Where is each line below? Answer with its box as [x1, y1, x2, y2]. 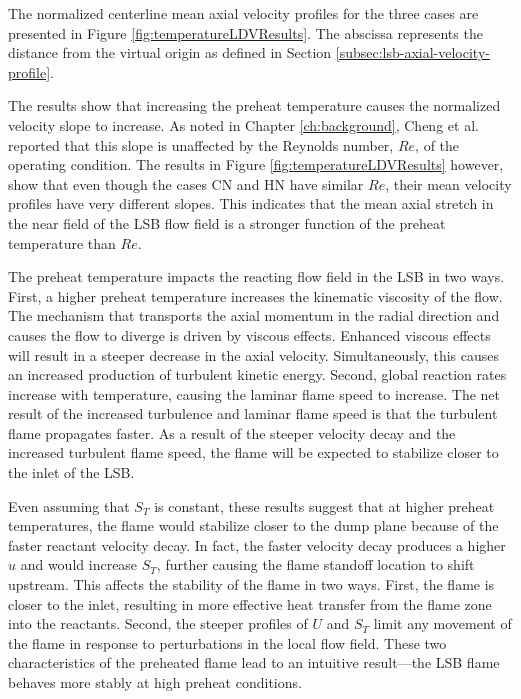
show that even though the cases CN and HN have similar [8, 173, 364, 194]
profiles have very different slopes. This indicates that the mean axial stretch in [8, 193, 494, 214]
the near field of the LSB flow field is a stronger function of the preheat [8, 212, 446, 233]
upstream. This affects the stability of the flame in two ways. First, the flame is [8, 574, 495, 595]
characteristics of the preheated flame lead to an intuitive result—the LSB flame [8, 652, 500, 673]
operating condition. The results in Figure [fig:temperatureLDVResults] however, [8, 154, 504, 175]
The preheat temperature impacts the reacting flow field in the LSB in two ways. [8, 266, 505, 287]
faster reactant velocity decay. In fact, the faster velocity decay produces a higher [8, 534, 506, 555]
